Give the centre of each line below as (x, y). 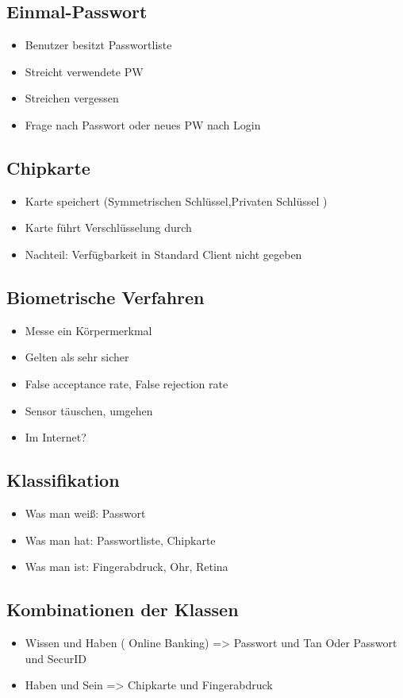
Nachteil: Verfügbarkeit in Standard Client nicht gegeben (163, 254)
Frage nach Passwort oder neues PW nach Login (143, 124)
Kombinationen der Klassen (123, 609)
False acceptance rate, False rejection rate (127, 383)
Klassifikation (63, 480)
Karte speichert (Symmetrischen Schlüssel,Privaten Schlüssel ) (176, 201)
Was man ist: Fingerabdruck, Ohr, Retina (127, 567)
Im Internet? (56, 437)
